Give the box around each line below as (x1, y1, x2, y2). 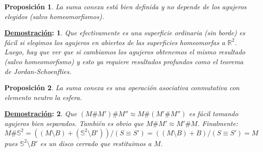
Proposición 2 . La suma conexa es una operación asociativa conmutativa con (4, 82, 239, 93)
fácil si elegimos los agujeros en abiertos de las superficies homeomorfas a (4, 37, 225, 47)
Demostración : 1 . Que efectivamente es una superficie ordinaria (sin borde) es (4, 27, 245, 38)
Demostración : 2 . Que (4, 108, 77, 119)
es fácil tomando (189, 108, 239, 119)
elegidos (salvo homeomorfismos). (4, 11, 104, 21)
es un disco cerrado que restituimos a (40, 138, 152, 148)
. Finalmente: (197, 118, 238, 128)
